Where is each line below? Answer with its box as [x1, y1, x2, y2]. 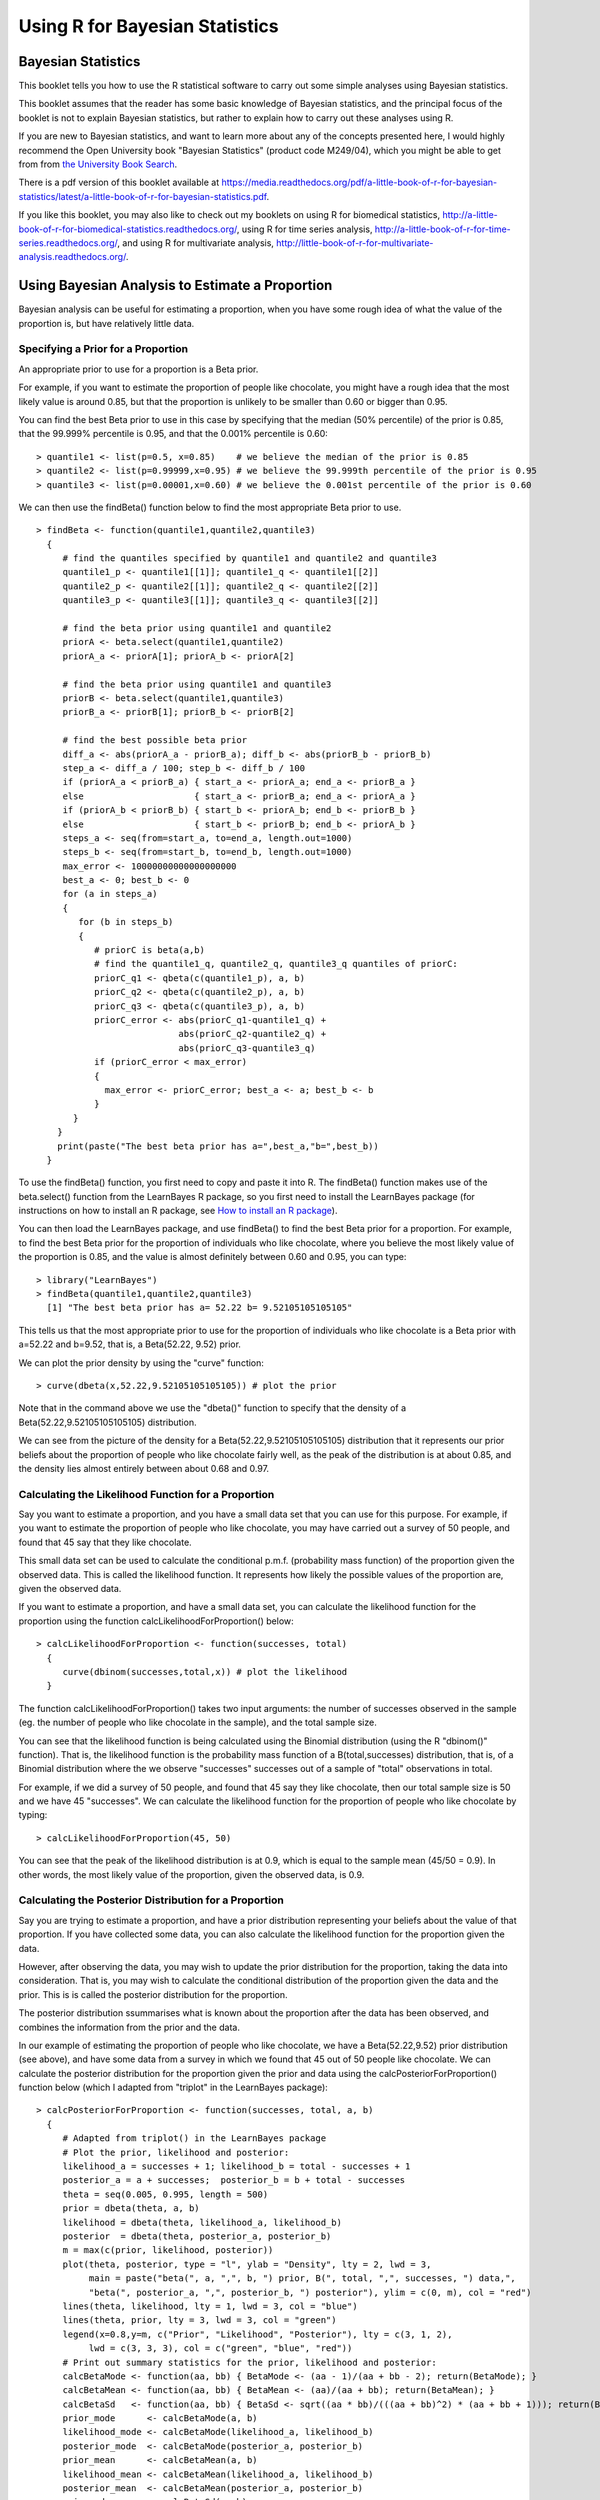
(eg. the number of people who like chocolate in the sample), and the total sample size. [18, 1716, 377, 1729]
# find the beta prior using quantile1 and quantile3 [62, 678, 332, 690]
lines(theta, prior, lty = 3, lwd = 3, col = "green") [62, 2315, 337, 2326]
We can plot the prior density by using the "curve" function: [18, 1356, 265, 1369]
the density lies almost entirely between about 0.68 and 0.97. [18, 1462, 270, 1474]
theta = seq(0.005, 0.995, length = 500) [62, 2188, 269, 2200]
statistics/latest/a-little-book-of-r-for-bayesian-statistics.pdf [18, 190, 267, 202]
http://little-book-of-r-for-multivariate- [276, 236, 434, 249]
